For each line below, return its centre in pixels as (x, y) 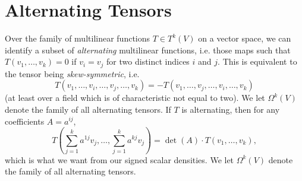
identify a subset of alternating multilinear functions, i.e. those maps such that (148, 50)
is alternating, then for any (231, 109)
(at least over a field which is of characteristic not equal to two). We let (135, 98)
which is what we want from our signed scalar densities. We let (119, 159)
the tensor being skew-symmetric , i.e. (72, 73)
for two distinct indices (148, 61)
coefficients (25, 121)
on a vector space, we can (245, 38)
